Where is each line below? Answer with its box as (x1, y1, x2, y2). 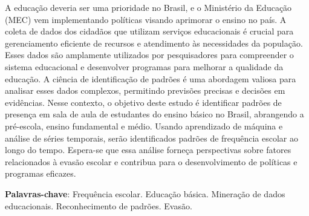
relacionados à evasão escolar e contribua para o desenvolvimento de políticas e (5, 155, 298, 168)
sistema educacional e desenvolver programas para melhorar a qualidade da (5, 60, 284, 73)
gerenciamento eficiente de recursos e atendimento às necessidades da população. (5, 36, 303, 49)
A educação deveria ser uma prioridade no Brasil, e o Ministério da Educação (5, 1, 292, 13)
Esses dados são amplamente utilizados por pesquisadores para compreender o (5, 48, 294, 61)
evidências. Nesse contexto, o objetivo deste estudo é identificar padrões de (5, 96, 282, 108)
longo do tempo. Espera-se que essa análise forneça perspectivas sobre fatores (5, 143, 291, 156)
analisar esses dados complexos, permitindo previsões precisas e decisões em (5, 84, 285, 97)
